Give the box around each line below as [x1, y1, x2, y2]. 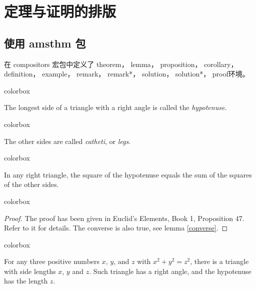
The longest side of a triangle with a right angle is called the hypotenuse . [4, 102, 227, 112]
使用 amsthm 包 [4, 35, 86, 50]
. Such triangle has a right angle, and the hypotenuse [89, 265, 251, 276]
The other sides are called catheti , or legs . [4, 135, 131, 146]
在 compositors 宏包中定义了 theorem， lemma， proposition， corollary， [4, 58, 238, 69]
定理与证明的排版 [4, 1, 116, 21]
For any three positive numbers [4, 256, 100, 266]
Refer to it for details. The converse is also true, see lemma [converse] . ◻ [4, 222, 228, 233]
